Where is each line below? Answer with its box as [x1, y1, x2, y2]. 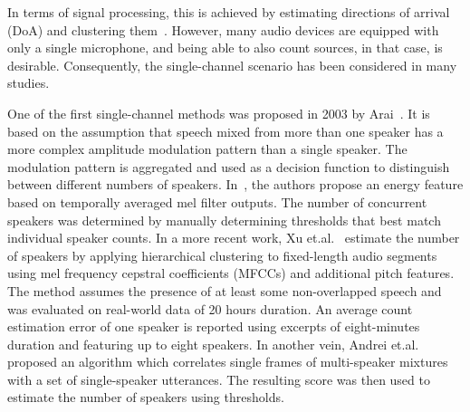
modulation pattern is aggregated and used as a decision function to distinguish [7, 157, 450, 176]
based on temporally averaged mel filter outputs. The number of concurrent [7, 192, 427, 211]
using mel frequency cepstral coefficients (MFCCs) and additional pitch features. [7, 263, 455, 283]
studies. [7, 73, 50, 92]
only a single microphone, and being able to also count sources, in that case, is [7, 38, 443, 57]
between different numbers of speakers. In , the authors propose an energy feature [7, 175, 464, 194]
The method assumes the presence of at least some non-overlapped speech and [7, 281, 442, 300]
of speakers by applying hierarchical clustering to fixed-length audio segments [7, 245, 437, 264]
